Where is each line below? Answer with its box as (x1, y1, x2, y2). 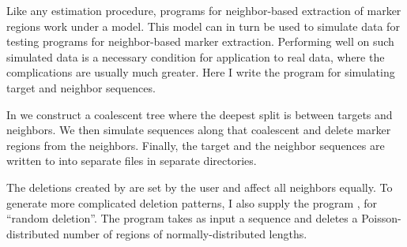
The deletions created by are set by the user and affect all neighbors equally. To (6, 178, 393, 195)
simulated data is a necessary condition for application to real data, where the (6, 48, 385, 65)
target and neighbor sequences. (6, 79, 156, 95)
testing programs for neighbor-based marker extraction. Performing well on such (6, 33, 394, 50)
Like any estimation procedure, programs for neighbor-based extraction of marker (6, 2, 401, 18)
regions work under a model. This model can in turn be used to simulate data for (6, 17, 400, 34)
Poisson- (361, 210, 401, 226)
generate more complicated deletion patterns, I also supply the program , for (6, 194, 378, 211)
